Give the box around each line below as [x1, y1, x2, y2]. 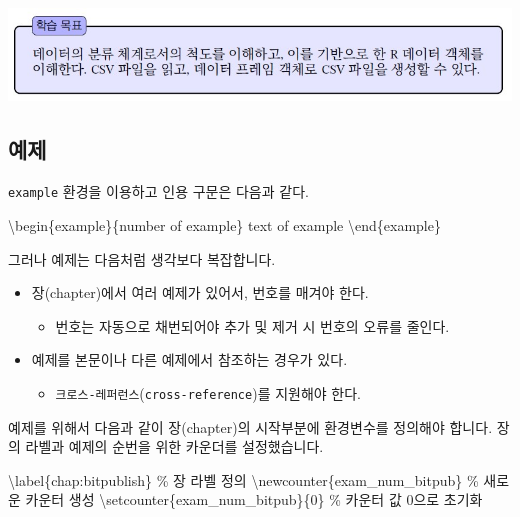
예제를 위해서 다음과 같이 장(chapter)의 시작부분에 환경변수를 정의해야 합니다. [8, 416, 493, 437]
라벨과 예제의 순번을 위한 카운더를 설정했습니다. [25, 436, 324, 457]
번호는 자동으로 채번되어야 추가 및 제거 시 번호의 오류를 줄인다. [55, 315, 450, 336]
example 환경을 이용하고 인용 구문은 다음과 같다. [8, 181, 309, 202]
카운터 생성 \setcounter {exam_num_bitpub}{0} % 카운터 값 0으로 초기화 [25, 489, 483, 510]
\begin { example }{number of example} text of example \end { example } [8, 214, 441, 235]
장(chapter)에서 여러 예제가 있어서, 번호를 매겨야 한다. [31, 282, 369, 303]
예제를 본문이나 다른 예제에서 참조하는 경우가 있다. [31, 349, 348, 370]
